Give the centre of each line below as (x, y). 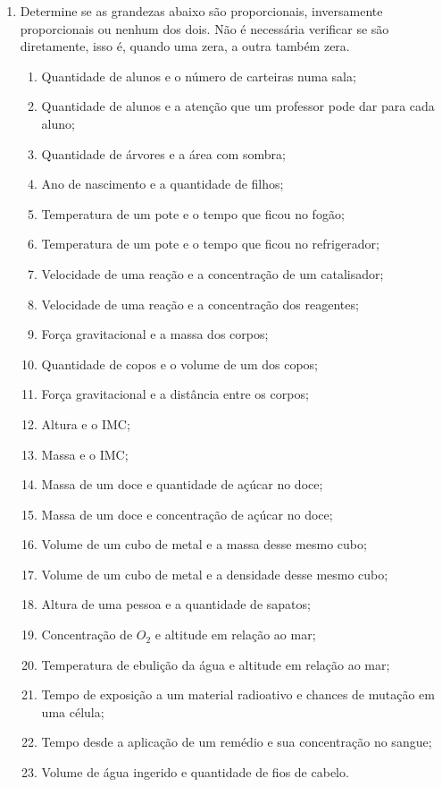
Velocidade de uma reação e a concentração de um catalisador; (213, 273)
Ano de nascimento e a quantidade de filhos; (163, 184)
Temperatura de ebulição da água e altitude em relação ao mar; (216, 664)
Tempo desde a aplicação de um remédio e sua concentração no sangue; (237, 742)
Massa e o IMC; (85, 454)
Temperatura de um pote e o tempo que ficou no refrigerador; (210, 244)
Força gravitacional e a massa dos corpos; (155, 334)
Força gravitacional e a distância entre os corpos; (175, 394)
